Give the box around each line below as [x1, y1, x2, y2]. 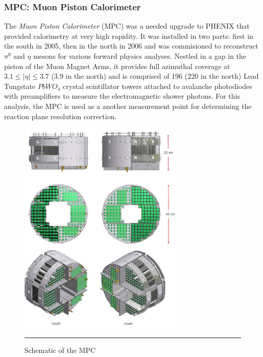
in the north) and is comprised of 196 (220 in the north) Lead [65, 71, 259, 81]
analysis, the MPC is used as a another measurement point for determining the [4, 100, 252, 111]
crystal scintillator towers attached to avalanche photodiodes [63, 80, 252, 91]
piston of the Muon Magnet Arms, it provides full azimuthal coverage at [4, 60, 230, 71]
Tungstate [4, 80, 36, 91]
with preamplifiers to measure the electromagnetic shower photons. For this [4, 91, 241, 101]
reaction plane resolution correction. [4, 110, 117, 121]
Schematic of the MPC [25, 344, 96, 355]
